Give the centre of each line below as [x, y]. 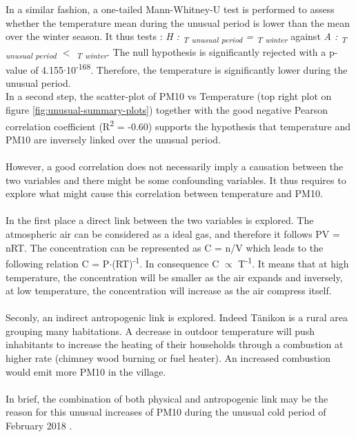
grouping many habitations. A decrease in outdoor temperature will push [160, 331]
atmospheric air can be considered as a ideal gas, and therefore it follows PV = [173, 234]
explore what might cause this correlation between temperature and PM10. [164, 193]
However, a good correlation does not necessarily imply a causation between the [175, 166]
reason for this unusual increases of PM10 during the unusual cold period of [166, 412]
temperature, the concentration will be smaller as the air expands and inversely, [174, 277]
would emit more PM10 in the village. [86, 371]
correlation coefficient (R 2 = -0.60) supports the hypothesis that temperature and [178, 125]
